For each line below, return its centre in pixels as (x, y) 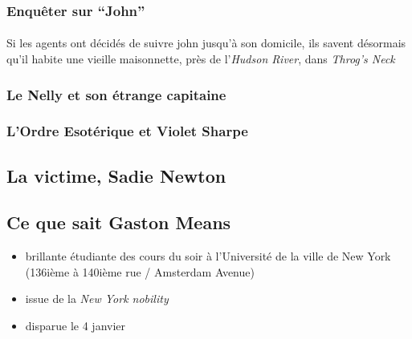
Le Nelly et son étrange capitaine (116, 94)
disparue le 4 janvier (75, 326)
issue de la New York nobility (97, 299)
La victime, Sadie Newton (116, 175)
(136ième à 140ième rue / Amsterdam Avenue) (140, 271)
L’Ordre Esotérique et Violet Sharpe (127, 131)
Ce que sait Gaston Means (119, 222)
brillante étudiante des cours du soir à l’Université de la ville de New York (208, 256)
